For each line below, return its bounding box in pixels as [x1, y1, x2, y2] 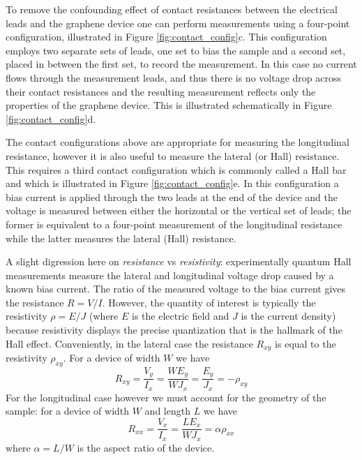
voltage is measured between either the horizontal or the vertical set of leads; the [6, 203, 352, 218]
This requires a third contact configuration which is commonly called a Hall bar [6, 162, 347, 177]
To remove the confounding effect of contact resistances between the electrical [6, 2, 338, 16]
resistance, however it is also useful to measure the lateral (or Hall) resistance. [6, 148, 340, 163]
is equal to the [275, 336, 336, 350]
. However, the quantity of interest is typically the [102, 295, 316, 309]
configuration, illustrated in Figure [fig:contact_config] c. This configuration [6, 29, 327, 44]
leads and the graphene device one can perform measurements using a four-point [6, 15, 350, 30]
